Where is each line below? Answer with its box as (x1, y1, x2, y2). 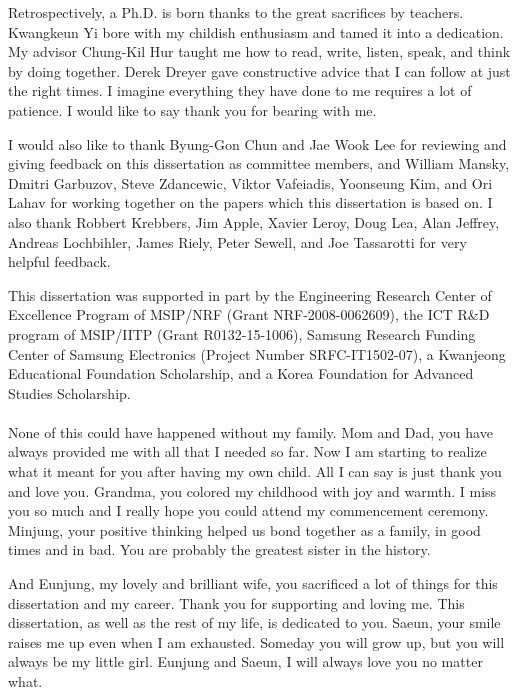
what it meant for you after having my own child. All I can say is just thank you (8, 461, 502, 482)
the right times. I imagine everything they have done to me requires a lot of (8, 80, 472, 101)
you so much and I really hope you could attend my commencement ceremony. (8, 500, 489, 521)
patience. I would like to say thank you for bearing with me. (8, 99, 377, 120)
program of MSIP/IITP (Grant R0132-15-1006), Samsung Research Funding (8, 323, 476, 344)
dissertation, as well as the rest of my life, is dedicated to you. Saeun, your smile (8, 612, 501, 633)
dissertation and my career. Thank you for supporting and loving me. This (8, 592, 465, 613)
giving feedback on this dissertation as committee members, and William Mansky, (8, 153, 510, 174)
